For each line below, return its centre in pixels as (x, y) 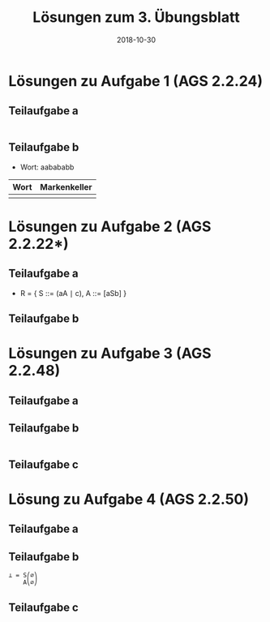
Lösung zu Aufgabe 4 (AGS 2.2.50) (129, 499)
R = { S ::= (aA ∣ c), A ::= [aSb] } (73, 293)
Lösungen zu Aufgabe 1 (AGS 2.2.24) (136, 81)
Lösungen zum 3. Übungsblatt (136, 17)
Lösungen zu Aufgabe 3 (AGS (110, 354)
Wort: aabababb (47, 167)
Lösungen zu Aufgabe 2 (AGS (110, 226)
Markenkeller (66, 187)
